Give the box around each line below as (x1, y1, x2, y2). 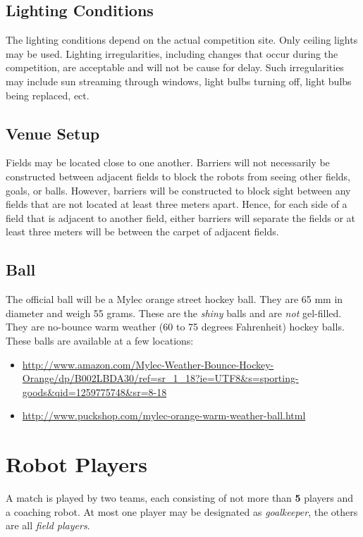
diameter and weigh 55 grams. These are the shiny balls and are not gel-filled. (6, 305, 342, 320)
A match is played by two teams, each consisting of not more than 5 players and (6, 490, 354, 505)
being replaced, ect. (6, 87, 90, 102)
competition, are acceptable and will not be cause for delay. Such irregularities (6, 60, 344, 75)
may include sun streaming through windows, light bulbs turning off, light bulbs (6, 73, 352, 88)
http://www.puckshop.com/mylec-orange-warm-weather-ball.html (22, 408, 306, 423)
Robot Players (6, 450, 147, 479)
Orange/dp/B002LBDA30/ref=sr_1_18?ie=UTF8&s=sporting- (22, 371, 299, 385)
